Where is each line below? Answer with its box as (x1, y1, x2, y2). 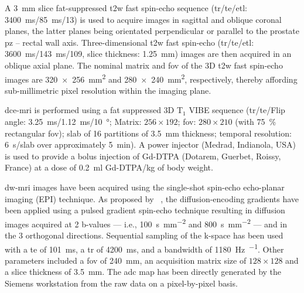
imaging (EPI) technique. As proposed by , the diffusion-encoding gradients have (5, 192, 299, 205)
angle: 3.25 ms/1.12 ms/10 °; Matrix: (5, 115, 142, 127)
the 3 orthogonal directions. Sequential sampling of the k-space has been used (5, 229, 283, 241)
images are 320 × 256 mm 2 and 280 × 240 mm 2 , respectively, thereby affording (5, 71, 298, 85)
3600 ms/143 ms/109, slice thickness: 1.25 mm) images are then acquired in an (5, 47, 292, 60)
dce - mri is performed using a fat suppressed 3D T (5, 104, 183, 116)
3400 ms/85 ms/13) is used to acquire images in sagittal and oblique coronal (5, 13, 282, 25)
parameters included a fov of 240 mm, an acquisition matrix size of (5, 254, 247, 266)
